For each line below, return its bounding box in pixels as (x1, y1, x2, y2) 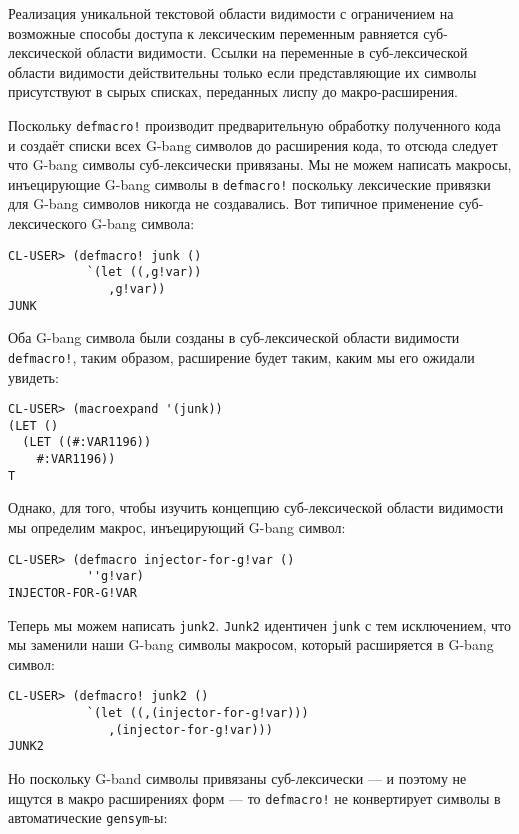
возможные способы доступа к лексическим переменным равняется (8, 22, 419, 43)
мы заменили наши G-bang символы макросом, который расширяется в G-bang (8, 634, 494, 655)
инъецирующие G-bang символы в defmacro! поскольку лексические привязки (8, 173, 491, 194)
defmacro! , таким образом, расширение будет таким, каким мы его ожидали (8, 346, 475, 367)
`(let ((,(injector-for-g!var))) (86, 706, 309, 721)
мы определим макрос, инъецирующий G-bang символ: (8, 517, 346, 537)
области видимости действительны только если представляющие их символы (8, 61, 477, 82)
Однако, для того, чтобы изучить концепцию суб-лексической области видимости (8, 497, 504, 518)
